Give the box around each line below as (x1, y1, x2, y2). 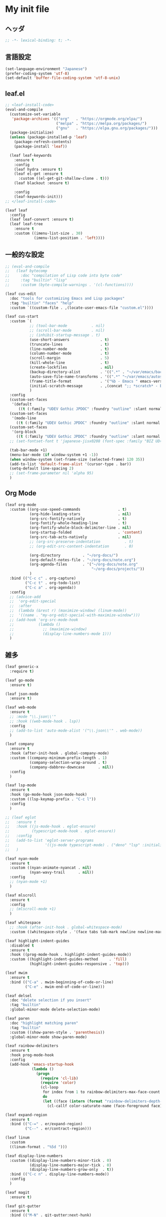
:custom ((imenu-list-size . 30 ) (14, 231, 83, 236)
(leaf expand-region (5, 1112, 48, 1117)
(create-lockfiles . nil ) (29, 365, 114, 370)
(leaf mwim (5, 970, 28, 976)
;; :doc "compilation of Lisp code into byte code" (5, 273, 123, 278)
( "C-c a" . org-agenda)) (25, 585, 77, 590)
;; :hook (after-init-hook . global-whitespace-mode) (9, 925, 123, 930)
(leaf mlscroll (5, 892, 37, 898)
